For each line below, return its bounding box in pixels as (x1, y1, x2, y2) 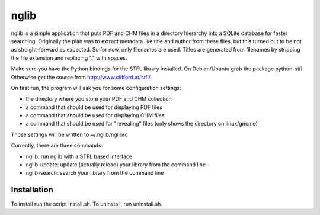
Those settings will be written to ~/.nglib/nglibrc (11, 131, 128, 138)
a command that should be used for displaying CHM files (25, 112, 165, 119)
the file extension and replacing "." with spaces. (11, 54, 127, 62)
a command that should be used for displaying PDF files (25, 104, 163, 111)
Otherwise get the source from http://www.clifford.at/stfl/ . (11, 73, 152, 81)
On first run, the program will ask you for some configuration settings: (11, 84, 181, 91)
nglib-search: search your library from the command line (25, 169, 164, 177)
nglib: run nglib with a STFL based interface (25, 153, 133, 160)
